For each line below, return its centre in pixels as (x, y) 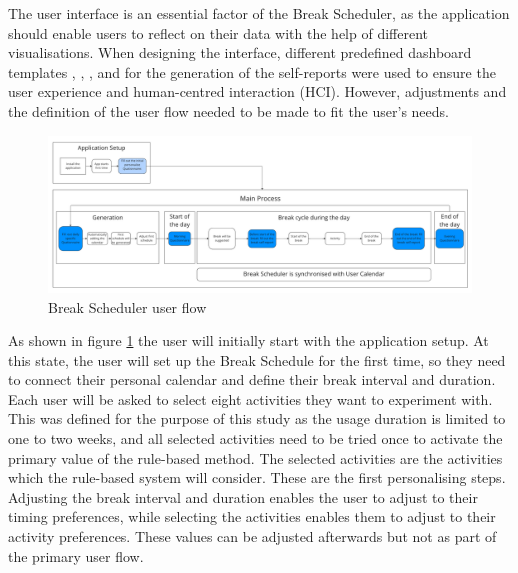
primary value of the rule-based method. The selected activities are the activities (255, 457)
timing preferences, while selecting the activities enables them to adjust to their (252, 516)
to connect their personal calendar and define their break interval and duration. (252, 379)
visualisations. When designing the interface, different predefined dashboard (240, 52)
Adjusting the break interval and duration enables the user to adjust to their (243, 496)
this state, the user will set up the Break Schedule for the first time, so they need (257, 359)
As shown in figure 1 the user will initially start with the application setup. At (248, 340)
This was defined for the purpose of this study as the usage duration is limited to (257, 418)
